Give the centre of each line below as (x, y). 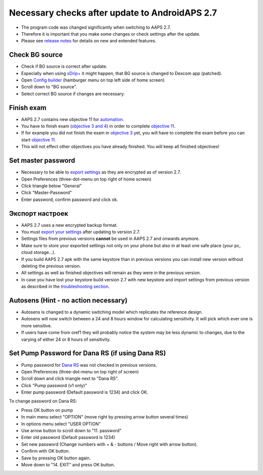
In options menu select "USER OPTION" (61, 424)
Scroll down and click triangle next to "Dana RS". (70, 378)
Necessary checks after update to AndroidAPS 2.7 (113, 13)
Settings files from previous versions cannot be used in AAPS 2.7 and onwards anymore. (110, 238)
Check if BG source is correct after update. (64, 66)
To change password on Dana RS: (43, 401)
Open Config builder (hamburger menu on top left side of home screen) (93, 80)
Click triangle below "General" (52, 186)
